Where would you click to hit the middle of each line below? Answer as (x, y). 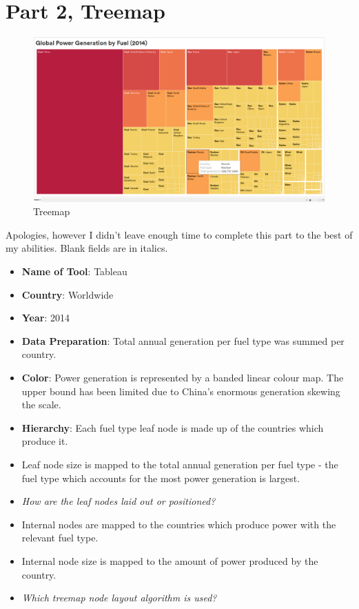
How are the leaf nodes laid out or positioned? (119, 501)
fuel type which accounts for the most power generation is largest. (161, 478)
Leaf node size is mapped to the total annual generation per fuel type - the (180, 464)
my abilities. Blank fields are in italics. (87, 248)
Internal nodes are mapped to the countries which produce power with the (179, 524)
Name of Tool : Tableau (74, 271)
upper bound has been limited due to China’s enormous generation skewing (181, 391)
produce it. (45, 441)
